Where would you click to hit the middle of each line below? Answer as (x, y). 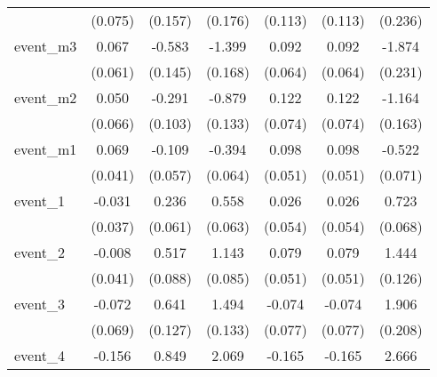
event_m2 (46, 97)
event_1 (40, 201)
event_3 (40, 304)
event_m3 (46, 46)
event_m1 (46, 149)
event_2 (40, 252)
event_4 (40, 355)
